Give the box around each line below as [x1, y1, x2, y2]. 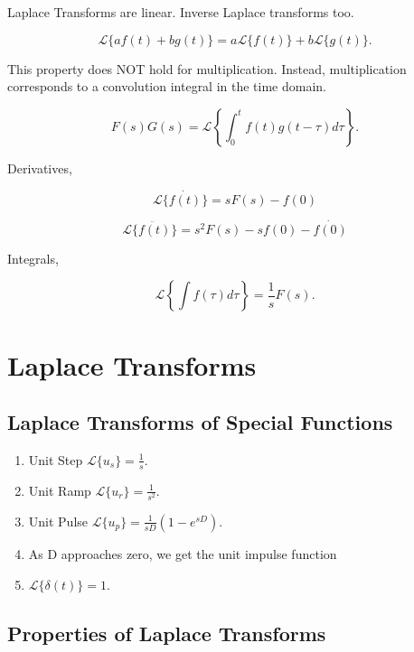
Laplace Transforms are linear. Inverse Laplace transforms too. [7, 3, 354, 21]
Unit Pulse [28, 511, 89, 530]
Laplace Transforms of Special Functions [7, 408, 393, 436]
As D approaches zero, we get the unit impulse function [28, 544, 337, 563]
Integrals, [7, 248, 59, 267]
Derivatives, [7, 158, 72, 177]
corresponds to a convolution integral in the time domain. [7, 77, 327, 96]
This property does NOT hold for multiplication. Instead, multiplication [7, 59, 407, 78]
